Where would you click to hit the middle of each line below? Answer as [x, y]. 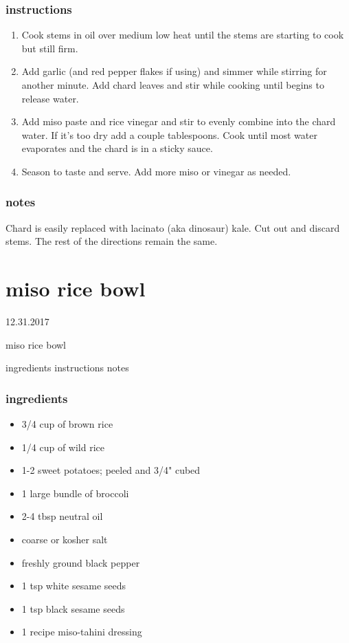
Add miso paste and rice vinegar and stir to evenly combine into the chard [179, 121]
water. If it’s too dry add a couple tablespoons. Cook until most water [169, 134]
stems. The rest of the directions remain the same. [112, 241]
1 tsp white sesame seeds [74, 586]
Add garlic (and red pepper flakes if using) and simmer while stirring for [174, 71]
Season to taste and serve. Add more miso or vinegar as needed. [156, 171]
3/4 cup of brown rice [67, 424]
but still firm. [50, 48]
